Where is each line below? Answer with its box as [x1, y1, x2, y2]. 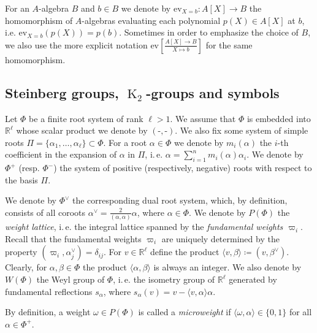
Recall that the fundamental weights [5, 232, 142, 245]
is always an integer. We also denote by [153, 261, 302, 274]
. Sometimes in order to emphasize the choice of [119, 26, 299, 39]
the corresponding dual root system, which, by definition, [72, 194, 288, 207]
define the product [150, 245, 220, 258]
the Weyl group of [36, 273, 105, 286]
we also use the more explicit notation [5, 38, 148, 51]
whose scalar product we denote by [16, 124, 148, 137]
